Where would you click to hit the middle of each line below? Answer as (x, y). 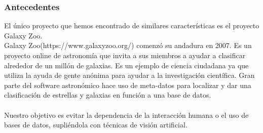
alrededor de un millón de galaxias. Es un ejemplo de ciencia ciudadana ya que (126, 65)
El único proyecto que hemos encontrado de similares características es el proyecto (132, 26)
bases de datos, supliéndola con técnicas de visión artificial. (96, 125)
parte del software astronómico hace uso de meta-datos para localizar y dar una (128, 85)
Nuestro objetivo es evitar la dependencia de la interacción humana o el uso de (126, 115)
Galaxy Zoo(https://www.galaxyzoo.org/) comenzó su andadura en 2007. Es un (128, 45)
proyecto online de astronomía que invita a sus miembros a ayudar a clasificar (125, 55)
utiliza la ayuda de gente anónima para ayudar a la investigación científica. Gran (129, 75)
